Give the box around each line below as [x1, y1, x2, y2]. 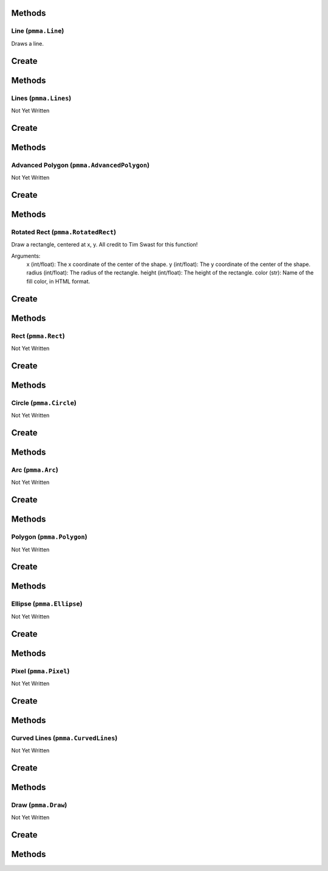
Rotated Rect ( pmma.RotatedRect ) [11, 228, 117, 236]
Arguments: [11, 252, 41, 259]
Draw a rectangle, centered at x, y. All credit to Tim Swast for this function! [11, 241, 198, 248]
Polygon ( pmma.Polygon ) [11, 533, 87, 541]
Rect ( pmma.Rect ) [11, 332, 65, 340]
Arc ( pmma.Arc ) [11, 466, 59, 474]
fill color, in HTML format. [26, 278, 91, 285]
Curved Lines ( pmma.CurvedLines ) [11, 733, 118, 742]
